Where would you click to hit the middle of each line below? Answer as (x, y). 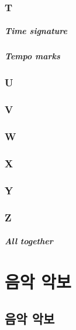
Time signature (36, 31)
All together (29, 241)
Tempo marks (32, 56)
